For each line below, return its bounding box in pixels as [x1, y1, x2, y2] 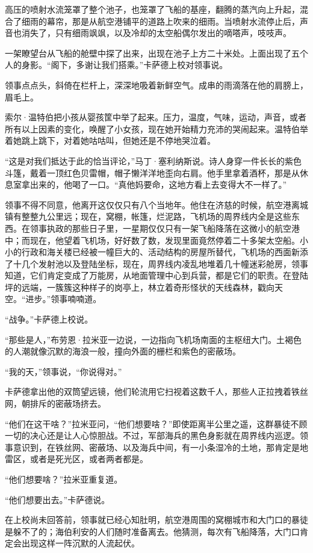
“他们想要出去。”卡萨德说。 [5, 493, 110, 505]
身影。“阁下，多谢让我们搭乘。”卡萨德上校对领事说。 [21, 58, 228, 71]
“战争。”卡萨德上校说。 [5, 313, 93, 326]
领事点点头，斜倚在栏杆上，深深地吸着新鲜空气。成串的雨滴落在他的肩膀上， [5, 78, 308, 91]
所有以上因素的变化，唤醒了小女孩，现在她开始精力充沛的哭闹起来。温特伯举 [5, 122, 308, 135]
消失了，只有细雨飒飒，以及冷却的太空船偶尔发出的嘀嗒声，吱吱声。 [21, 26, 291, 39]
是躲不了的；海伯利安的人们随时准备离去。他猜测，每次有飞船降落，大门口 [5, 525, 300, 537]
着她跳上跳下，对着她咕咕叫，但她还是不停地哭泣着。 [5, 134, 215, 147]
